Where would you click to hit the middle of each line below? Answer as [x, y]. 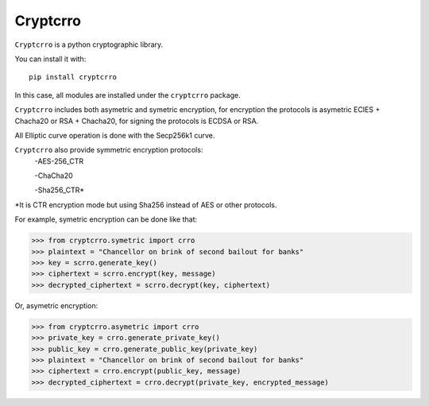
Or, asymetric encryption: [56, 305]
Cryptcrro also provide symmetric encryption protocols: [109, 150]
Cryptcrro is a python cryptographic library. [89, 44]
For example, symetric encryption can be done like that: [106, 219]
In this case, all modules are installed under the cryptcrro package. [128, 95]
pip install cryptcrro [73, 77]
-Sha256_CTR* [60, 190]
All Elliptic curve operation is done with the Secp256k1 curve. [115, 135]
